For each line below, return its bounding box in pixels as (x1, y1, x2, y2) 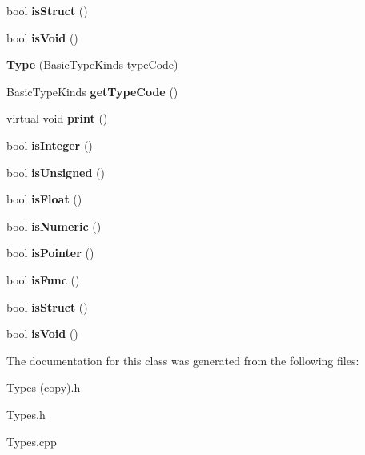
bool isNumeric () (6, 217, 102, 234)
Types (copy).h (6, 379, 81, 396)
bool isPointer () (6, 244, 94, 261)
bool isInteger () (6, 136, 93, 153)
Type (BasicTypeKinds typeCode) (6, 56, 178, 73)
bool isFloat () (6, 191, 82, 207)
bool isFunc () (6, 271, 80, 288)
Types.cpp (6, 433, 57, 449)
